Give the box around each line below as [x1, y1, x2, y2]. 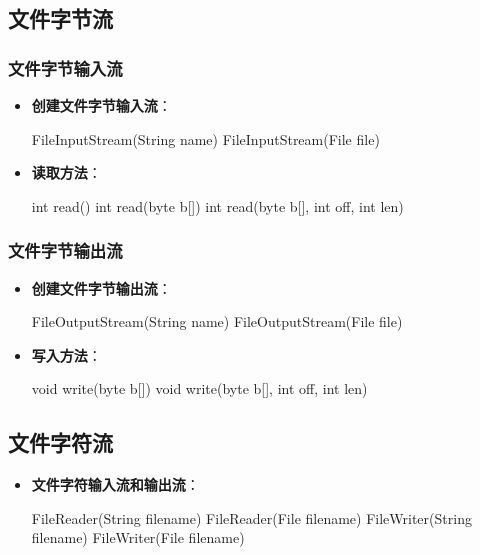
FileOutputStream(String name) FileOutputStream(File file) [31, 311, 403, 332]
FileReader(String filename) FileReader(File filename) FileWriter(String [31, 507, 472, 528]
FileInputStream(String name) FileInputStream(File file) [31, 128, 380, 149]
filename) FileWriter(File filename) [31, 527, 245, 548]
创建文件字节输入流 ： [31, 95, 172, 115]
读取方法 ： [31, 162, 102, 183]
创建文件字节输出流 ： [31, 277, 172, 298]
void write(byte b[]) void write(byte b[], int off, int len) [31, 378, 368, 399]
